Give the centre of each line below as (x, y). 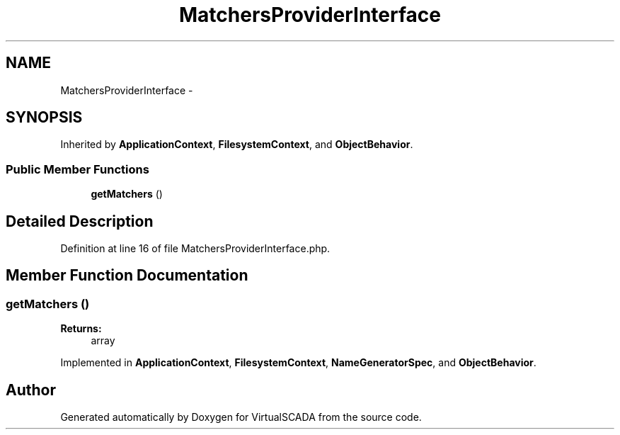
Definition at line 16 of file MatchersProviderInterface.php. (195, 249)
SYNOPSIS (44, 118)
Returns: (81, 329)
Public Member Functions (77, 169)
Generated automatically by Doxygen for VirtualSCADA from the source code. (241, 417)
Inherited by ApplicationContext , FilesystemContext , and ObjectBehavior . (237, 145)
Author (31, 390)
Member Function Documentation (127, 276)
